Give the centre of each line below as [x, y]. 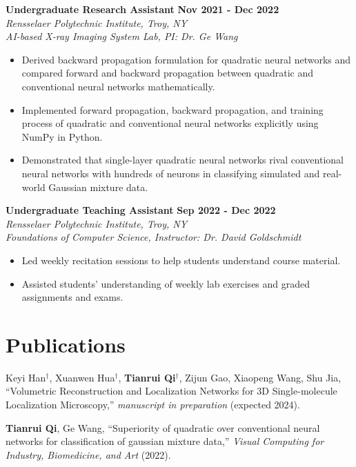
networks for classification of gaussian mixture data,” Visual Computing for [165, 441]
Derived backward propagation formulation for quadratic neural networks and [186, 59]
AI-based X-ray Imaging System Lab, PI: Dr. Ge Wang [122, 36]
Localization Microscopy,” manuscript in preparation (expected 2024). [153, 404]
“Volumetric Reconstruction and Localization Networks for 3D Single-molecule [171, 391]
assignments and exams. [72, 297]
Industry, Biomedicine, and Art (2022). [88, 454]
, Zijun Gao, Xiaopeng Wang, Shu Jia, [260, 377]
